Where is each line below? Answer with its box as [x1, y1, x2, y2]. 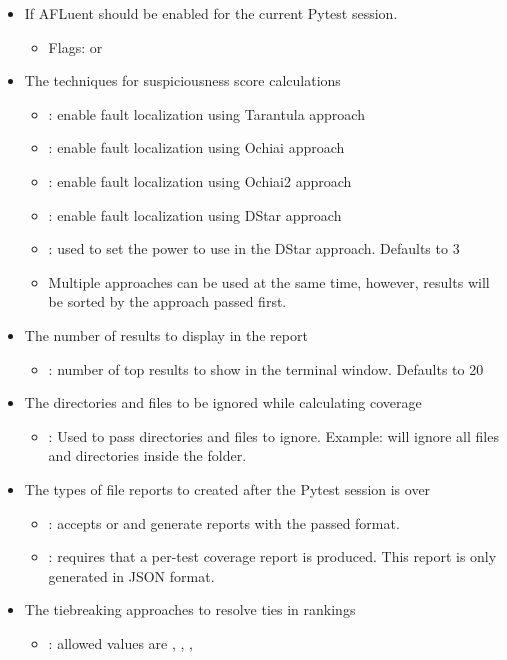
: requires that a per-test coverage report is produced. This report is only [48, 546, 497, 567]
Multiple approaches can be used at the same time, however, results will [48, 271, 490, 292]
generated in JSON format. [48, 565, 215, 586]
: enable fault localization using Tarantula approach [48, 103, 365, 124]
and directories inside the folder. [48, 445, 247, 466]
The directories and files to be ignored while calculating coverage [24, 392, 422, 413]
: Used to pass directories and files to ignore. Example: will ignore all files [48, 425, 499, 446]
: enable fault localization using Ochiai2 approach [48, 170, 352, 191]
